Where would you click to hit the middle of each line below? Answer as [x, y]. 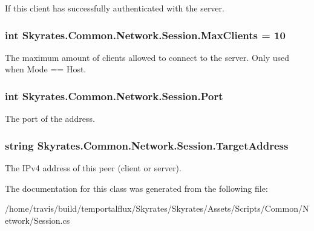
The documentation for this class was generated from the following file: [136, 188]
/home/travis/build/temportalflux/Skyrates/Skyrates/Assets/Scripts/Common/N [157, 208]
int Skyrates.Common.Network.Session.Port [114, 96]
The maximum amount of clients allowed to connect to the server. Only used [147, 57]
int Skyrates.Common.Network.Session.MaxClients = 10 [145, 35]
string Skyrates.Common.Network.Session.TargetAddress [147, 145]
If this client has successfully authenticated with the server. [115, 8]
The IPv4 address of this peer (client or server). [93, 168]
